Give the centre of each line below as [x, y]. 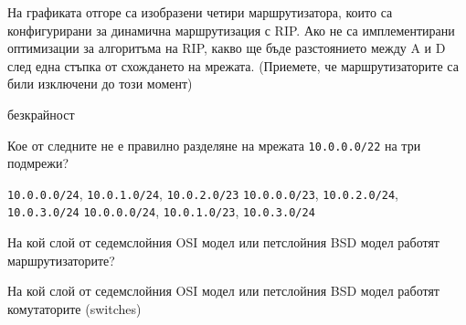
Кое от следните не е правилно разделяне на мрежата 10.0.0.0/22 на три [214, 145]
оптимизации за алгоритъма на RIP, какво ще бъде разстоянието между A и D [227, 48]
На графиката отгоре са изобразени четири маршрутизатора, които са [200, 12]
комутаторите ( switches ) [74, 308]
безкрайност [41, 114]
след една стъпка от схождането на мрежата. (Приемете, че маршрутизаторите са [233, 65]
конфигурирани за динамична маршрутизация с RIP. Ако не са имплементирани [231, 30]
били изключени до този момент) [100, 84]
